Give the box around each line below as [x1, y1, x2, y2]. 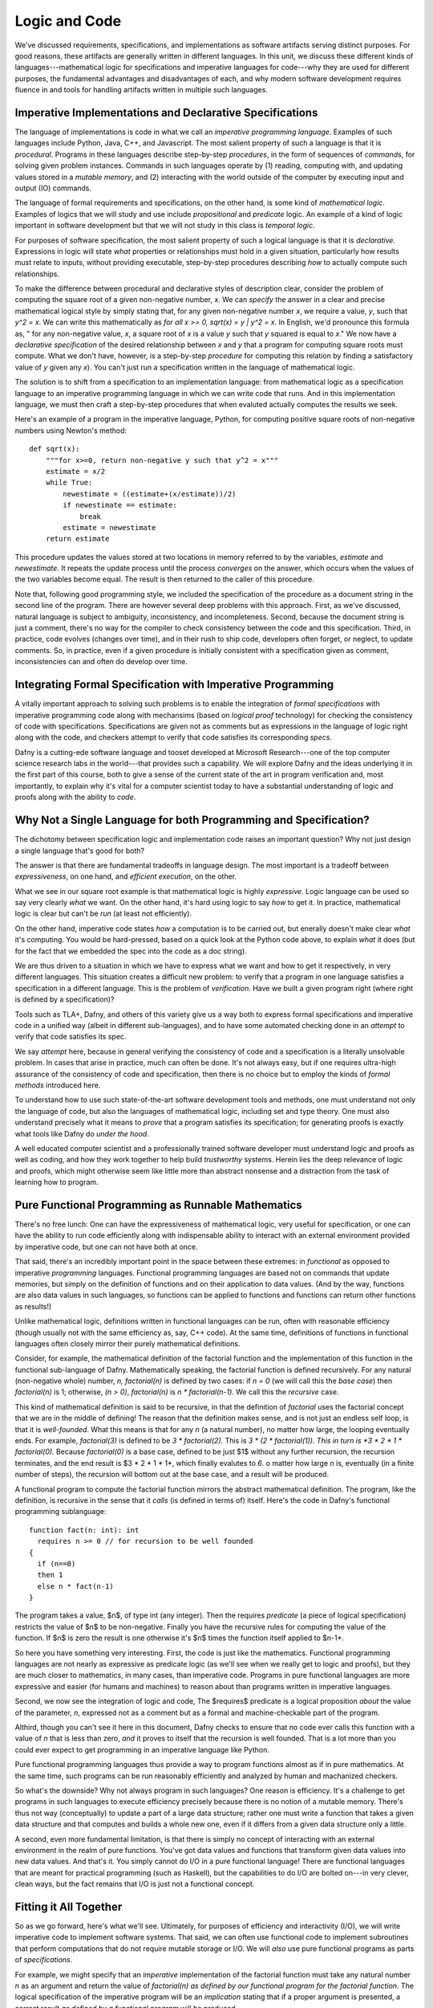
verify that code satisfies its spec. [14, 1032, 127, 1042]
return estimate [45, 534, 110, 544]
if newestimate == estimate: [63, 500, 178, 510]
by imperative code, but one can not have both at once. [14, 1242, 198, 1251]
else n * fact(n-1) [37, 1582, 114, 1590]
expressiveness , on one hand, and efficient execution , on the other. [14, 871, 237, 881]
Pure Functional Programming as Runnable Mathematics [14, 1198, 302, 1212]
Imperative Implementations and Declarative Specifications [14, 105, 318, 120]
